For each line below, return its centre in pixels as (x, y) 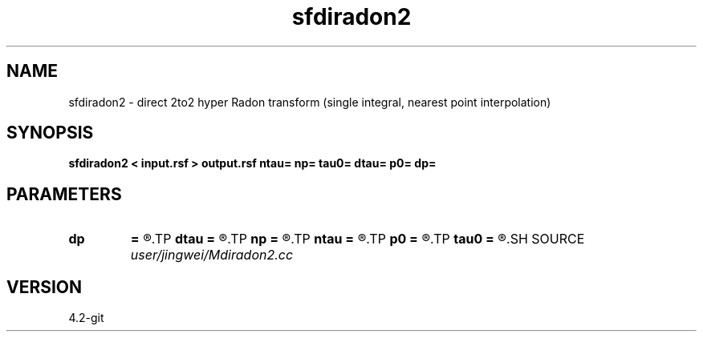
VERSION (45, 287)
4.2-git (86, 318)
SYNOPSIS (50, 133)
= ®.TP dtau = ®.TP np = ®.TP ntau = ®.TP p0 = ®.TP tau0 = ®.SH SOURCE (358, 239)
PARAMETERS (64, 194)
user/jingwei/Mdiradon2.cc (212, 255)
